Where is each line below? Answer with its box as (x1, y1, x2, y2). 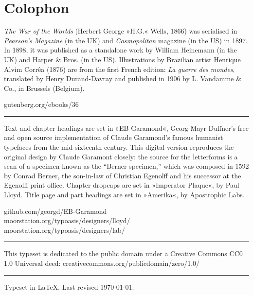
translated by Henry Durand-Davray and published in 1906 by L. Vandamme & (4, 73, 241, 84)
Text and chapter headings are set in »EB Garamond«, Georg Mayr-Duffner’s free (4, 122, 249, 133)
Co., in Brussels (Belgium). (4, 83, 85, 93)
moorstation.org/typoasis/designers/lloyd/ (4, 215, 130, 226)
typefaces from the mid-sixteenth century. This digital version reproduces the (4, 142, 234, 152)
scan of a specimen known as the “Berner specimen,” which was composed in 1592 (4, 161, 249, 171)
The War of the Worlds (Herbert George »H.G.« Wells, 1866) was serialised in (4, 26, 237, 36)
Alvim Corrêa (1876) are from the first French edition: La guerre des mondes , (4, 64, 235, 74)
